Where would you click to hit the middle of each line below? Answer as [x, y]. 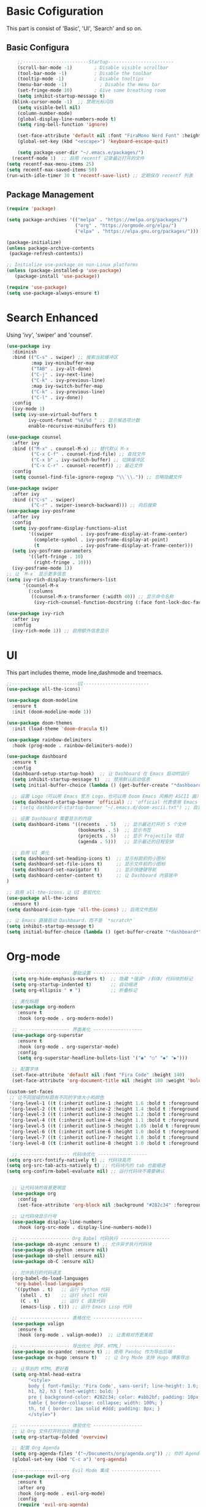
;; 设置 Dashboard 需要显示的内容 [52, 819]
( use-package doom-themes [39, 723]
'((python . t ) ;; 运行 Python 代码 [62, 1290]
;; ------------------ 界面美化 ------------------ [77, 1029]
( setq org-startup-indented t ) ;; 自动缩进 [75, 985]
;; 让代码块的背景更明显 [39, 1188]
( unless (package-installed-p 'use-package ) [64, 271]
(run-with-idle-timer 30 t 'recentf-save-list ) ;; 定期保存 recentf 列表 [100, 175]
